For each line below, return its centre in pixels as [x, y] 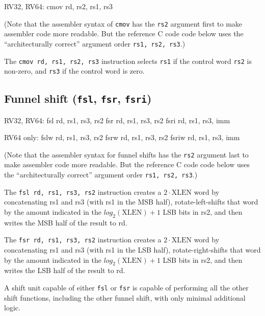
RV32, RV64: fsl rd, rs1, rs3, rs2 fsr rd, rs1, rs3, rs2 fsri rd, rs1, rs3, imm [117, 120]
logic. [12, 308]
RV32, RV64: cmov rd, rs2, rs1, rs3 [59, 6]
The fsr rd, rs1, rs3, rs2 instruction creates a [83, 240]
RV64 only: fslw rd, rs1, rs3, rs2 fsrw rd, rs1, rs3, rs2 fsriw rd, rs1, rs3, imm [122, 137]
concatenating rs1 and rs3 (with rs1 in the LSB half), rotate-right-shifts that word [132, 249]
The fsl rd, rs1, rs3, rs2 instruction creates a [83, 191]
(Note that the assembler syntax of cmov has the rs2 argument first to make [123, 23]
